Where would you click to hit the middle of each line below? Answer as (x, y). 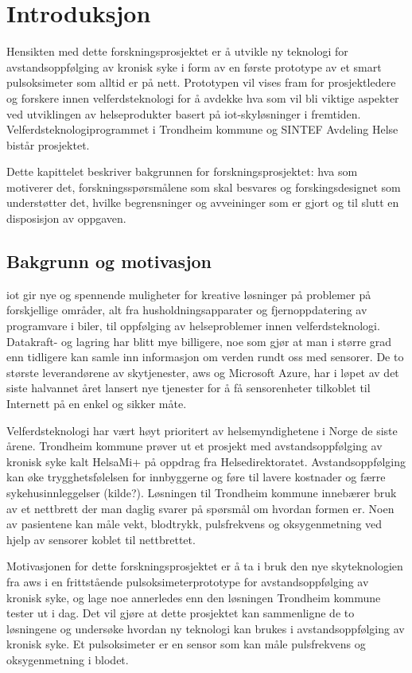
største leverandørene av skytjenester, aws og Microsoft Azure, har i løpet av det (203, 372)
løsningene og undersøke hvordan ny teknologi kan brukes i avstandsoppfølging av (206, 628)
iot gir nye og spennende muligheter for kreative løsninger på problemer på (189, 294)
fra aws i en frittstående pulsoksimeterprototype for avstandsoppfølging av (188, 581)
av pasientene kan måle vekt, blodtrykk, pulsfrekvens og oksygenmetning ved (194, 524)
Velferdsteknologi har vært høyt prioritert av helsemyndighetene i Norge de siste (202, 430)
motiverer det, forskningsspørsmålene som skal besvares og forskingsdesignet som (204, 187)
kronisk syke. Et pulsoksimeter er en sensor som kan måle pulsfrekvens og (186, 644)
